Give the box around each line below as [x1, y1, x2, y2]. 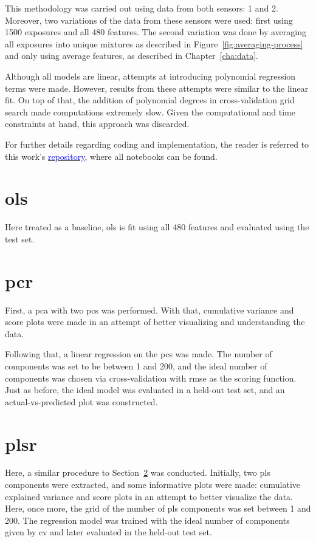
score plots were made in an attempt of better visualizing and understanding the [5, 315, 305, 328]
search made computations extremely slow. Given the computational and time [5, 105, 295, 118]
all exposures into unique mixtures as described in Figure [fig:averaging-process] [5, 37, 303, 50]
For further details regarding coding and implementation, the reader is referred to [5, 137, 309, 150]
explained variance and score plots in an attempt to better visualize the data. [5, 490, 294, 503]
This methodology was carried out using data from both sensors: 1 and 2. [5, 2, 278, 14]
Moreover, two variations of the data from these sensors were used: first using [5, 13, 293, 26]
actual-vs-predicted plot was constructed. [5, 395, 158, 408]
